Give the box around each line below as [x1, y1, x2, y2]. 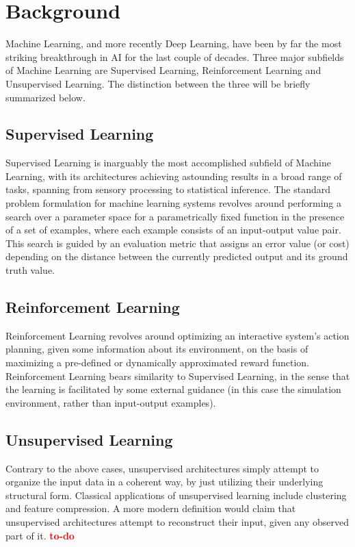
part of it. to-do [5, 528, 75, 542]
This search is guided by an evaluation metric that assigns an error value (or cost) [5, 236, 350, 250]
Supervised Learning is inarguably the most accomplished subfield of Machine [5, 155, 331, 170]
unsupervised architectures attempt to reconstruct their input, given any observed [5, 514, 349, 529]
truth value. [5, 263, 55, 277]
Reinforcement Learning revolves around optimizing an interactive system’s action [5, 328, 350, 342]
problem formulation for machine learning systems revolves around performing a [5, 196, 342, 210]
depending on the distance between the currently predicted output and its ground [5, 249, 348, 264]
